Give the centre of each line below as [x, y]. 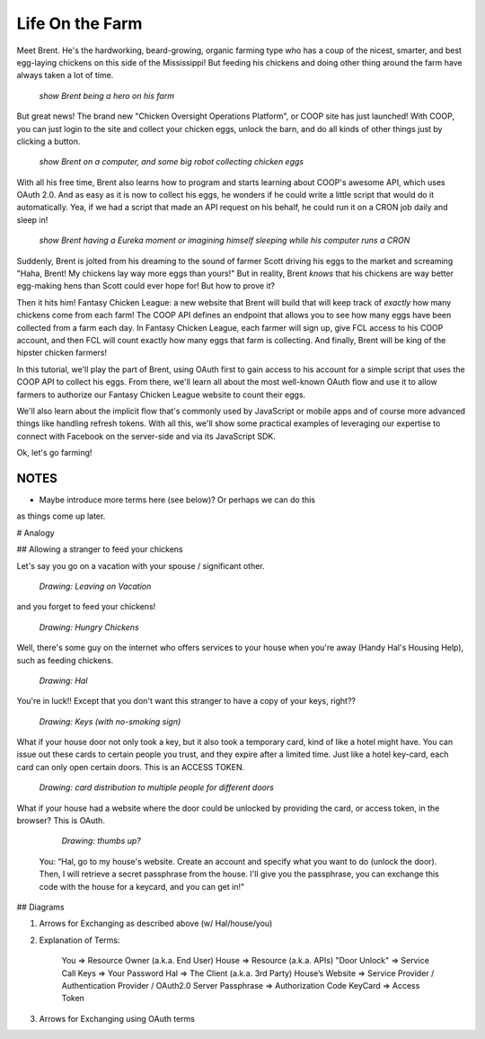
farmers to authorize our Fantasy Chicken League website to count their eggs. [161, 395]
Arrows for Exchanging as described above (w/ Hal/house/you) [156, 924]
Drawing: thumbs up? [101, 841]
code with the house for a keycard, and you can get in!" [142, 886]
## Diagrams [40, 907]
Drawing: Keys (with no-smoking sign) [110, 721]
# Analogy [35, 533]
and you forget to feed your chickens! [86, 607]
